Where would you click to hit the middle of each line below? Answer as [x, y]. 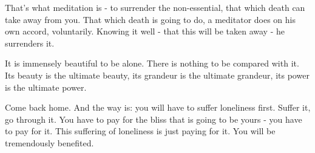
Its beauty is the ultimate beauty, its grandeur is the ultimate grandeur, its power [157, 75]
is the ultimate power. [46, 87]
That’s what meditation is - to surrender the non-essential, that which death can [155, 7]
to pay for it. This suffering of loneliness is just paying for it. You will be [140, 131]
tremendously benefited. [49, 142]
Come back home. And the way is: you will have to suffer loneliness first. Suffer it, [158, 107]
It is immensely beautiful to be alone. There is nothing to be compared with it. [152, 63]
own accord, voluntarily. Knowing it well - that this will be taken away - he [145, 31]
